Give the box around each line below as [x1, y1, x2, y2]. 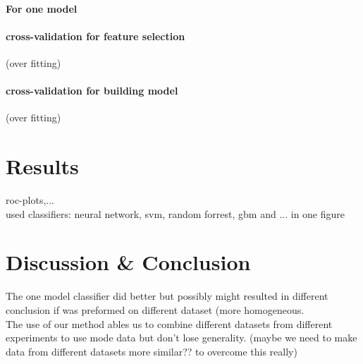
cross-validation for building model [6, 83, 178, 98]
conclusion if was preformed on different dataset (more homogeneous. [6, 303, 304, 317]
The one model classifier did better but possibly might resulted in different [6, 289, 328, 303]
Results [6, 152, 79, 181]
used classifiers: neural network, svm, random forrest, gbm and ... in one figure [6, 206, 345, 221]
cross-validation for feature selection [6, 28, 185, 43]
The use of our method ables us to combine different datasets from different [6, 316, 333, 331]
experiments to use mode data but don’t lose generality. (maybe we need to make [6, 330, 357, 345]
